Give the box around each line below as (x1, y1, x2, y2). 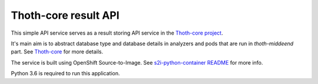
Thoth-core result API (11, 9, 120, 22)
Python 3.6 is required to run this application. (11, 70, 120, 77)
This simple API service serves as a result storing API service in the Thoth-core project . (11, 29, 223, 36)
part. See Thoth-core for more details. (11, 48, 104, 55)
